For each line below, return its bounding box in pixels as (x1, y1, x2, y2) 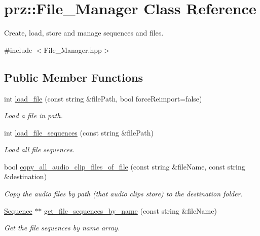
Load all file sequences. (4, 144, 75, 155)
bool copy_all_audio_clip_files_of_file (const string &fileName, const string (4, 161, 245, 172)
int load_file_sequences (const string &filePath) (4, 127, 154, 138)
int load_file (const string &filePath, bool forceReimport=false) (4, 93, 202, 104)
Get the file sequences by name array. (4, 222, 120, 233)
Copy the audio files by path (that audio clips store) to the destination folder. (4, 188, 243, 199)
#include (4, 44, 32, 55)
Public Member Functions (4, 69, 143, 85)
